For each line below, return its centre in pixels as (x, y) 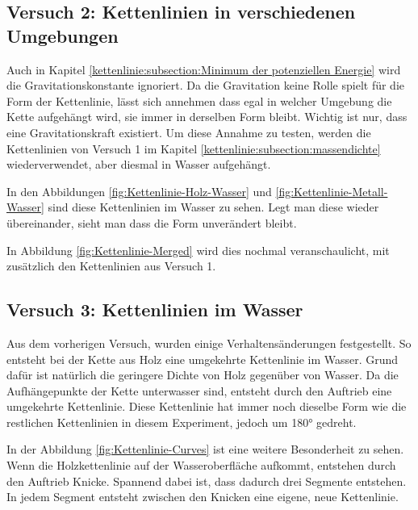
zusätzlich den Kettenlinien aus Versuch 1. (111, 266)
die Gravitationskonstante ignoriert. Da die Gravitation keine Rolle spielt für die (205, 85)
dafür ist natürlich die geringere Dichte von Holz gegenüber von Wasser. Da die (203, 375)
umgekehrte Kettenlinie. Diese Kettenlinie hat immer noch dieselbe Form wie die (207, 406)
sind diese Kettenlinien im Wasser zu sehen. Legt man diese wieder (213, 207)
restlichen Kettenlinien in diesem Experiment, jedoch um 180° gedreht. (182, 422)
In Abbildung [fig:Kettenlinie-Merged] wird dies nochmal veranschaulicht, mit (198, 250)
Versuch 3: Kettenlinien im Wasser (155, 309)
